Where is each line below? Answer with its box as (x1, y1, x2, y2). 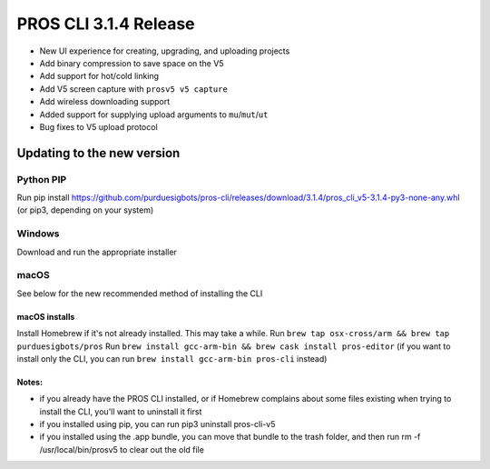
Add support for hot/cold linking (39, 71, 159, 82)
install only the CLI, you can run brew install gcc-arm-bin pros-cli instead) (16, 353, 328, 364)
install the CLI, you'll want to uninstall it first (39, 405, 202, 417)
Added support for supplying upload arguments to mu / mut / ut (39, 109, 269, 120)
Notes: (16, 376, 44, 387)
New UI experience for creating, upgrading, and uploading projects (39, 45, 290, 56)
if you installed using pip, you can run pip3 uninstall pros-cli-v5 (39, 419, 276, 430)
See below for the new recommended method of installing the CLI (16, 287, 263, 299)
